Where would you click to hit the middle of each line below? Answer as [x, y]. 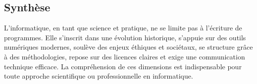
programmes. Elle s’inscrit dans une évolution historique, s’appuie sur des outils [125, 37]
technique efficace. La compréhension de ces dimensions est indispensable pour [123, 66]
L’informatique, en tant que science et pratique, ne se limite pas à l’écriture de [123, 28]
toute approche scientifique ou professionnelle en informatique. [99, 76]
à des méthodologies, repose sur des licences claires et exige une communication [125, 56]
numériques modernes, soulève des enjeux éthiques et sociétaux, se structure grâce [128, 47]
